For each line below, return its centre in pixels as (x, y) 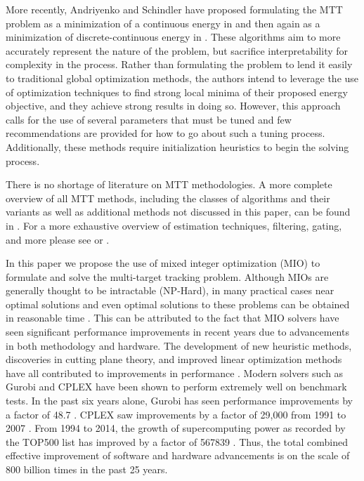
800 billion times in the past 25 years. (87, 469)
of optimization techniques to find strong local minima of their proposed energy (177, 92)
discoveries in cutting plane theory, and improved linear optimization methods (174, 359)
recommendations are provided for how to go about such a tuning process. (165, 133)
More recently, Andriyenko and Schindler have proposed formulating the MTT (174, 9)
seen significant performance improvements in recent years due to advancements (177, 332)
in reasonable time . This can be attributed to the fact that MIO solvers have (173, 318)
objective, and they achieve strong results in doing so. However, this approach (173, 106)
